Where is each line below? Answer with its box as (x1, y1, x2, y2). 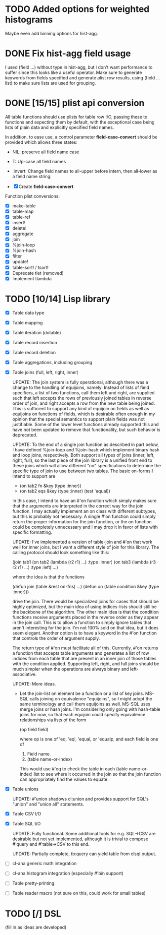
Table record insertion (12, 339, 58, 345)
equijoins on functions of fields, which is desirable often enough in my (12, 411, 155, 417)
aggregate (12, 231, 34, 237)
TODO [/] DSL (5, 908, 61, 919)
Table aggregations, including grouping (12, 359, 92, 365)
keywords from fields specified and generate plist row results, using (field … (5, 74, 160, 80)
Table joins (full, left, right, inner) (12, 370, 79, 375)
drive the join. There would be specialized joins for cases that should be (12, 599, 159, 605)
